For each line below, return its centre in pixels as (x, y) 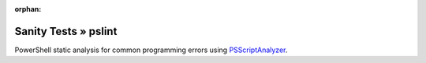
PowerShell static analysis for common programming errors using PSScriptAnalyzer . (151, 50)
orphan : (28, 9)
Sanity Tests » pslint (66, 31)
